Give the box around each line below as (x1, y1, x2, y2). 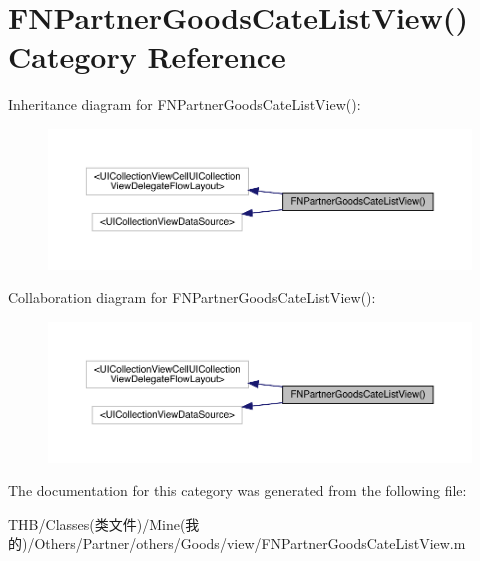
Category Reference (8, 36, 286, 77)
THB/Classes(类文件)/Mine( (8, 513, 186, 534)
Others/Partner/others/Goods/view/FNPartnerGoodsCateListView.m (34, 533, 466, 554)
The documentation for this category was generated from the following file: (8, 480, 467, 501)
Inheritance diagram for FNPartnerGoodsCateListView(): (8, 94, 361, 115)
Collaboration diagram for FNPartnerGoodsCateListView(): (8, 287, 376, 308)
